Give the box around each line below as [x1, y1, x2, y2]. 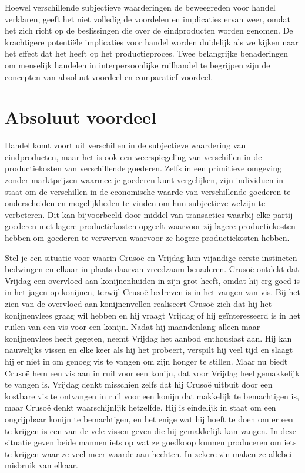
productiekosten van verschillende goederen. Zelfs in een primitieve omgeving [5, 162, 281, 174]
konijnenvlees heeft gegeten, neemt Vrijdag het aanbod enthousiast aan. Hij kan [5, 332, 292, 344]
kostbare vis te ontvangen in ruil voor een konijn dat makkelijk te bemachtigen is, [5, 389, 299, 402]
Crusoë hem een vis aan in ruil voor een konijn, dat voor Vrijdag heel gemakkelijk [5, 366, 300, 379]
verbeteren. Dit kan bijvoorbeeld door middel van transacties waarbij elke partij [5, 208, 293, 220]
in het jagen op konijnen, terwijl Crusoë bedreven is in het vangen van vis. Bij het [5, 286, 301, 298]
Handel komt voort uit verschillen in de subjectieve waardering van [5, 139, 246, 151]
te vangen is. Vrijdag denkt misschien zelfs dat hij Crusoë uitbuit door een [5, 378, 273, 391]
